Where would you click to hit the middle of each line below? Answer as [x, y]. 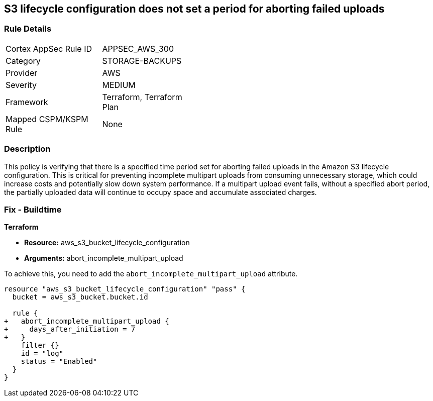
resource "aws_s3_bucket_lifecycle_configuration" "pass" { [125, 289]
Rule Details [28, 29]
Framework [27, 102]
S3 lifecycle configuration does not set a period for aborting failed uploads [194, 9]
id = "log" [42, 354]
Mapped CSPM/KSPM [47, 119]
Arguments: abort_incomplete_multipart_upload [104, 258]
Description [27, 149]
